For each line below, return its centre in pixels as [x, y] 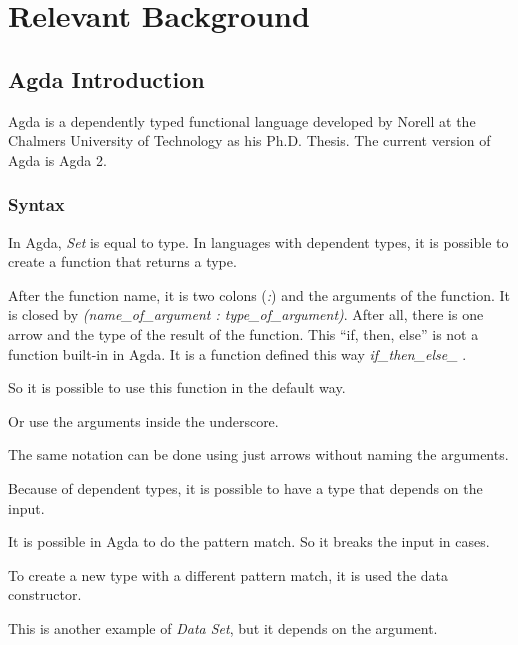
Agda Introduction [106, 78]
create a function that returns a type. [122, 261]
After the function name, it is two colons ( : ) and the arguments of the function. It [259, 294]
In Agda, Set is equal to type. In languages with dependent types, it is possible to [258, 241]
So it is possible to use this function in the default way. [177, 387]
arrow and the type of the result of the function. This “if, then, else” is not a [243, 333]
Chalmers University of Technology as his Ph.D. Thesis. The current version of [249, 140]
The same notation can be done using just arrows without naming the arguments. [258, 454]
